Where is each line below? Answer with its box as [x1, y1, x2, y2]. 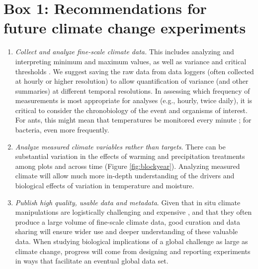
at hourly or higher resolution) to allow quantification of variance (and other [15, 76, 249, 86]
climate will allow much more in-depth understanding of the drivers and [15, 170, 235, 181]
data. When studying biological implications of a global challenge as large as [15, 236, 248, 246]
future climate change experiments [3, 17, 246, 38]
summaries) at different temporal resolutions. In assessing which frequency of [15, 85, 250, 96]
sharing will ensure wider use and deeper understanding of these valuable [15, 226, 238, 237]
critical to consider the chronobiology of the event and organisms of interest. [15, 105, 248, 115]
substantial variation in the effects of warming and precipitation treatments [15, 151, 245, 161]
